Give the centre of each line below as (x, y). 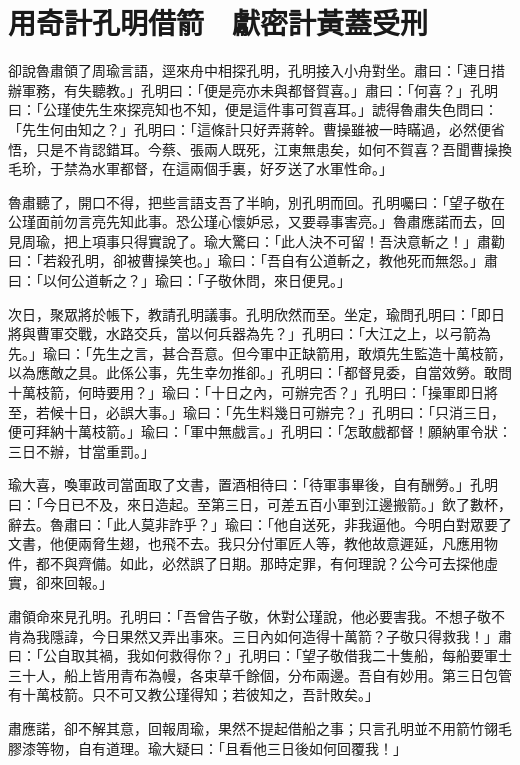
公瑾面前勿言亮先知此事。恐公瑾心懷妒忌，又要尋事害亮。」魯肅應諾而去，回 (256, 221)
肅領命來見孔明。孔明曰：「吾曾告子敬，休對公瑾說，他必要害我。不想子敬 (249, 615)
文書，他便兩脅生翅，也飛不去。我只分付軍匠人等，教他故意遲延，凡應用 (246, 543)
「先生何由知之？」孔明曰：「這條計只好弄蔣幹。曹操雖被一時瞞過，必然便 (249, 128)
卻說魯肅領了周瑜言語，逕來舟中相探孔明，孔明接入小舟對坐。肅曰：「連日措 (256, 70)
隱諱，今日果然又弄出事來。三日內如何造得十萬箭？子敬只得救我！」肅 (280, 635)
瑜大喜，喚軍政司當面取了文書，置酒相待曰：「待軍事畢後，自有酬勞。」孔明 (253, 484)
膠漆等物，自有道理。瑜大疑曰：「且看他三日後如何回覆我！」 (207, 747)
